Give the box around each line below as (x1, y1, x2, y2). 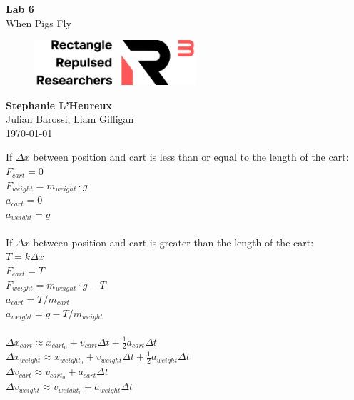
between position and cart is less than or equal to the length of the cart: (33, 149, 349, 164)
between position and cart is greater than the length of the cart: (33, 234, 314, 249)
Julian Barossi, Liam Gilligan (6, 111, 134, 126)
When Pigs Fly (6, 15, 71, 30)
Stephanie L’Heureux (6, 97, 112, 112)
